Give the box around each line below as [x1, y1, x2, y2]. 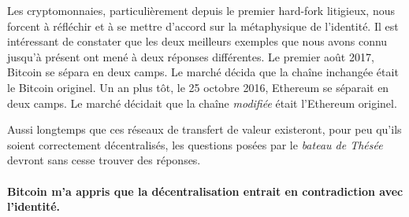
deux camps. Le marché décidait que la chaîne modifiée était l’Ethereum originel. [7, 94, 397, 111]
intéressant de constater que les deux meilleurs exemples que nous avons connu [7, 33, 388, 50]
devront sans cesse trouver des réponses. [7, 152, 201, 168]
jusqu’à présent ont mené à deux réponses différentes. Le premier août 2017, [7, 48, 374, 64]
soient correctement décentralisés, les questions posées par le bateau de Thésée [7, 136, 383, 153]
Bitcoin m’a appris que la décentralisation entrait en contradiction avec [7, 182, 403, 199]
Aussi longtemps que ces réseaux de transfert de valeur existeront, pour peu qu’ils [7, 121, 402, 138]
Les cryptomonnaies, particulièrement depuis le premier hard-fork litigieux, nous [7, 2, 395, 18]
